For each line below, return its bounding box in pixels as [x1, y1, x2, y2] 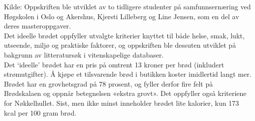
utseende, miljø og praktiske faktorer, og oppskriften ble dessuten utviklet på [4, 40, 236, 50]
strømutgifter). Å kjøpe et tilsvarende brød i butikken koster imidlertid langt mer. [4, 69, 252, 79]
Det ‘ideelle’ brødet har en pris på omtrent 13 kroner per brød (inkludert [4, 59, 224, 69]
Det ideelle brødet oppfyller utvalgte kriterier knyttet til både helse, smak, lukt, [4, 30, 245, 40]
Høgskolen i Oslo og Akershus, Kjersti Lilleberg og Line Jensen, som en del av [4, 11, 239, 21]
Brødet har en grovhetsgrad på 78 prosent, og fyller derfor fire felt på [4, 78, 213, 89]
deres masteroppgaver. [4, 21, 71, 31]
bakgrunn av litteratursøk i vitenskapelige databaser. [4, 49, 164, 60]
